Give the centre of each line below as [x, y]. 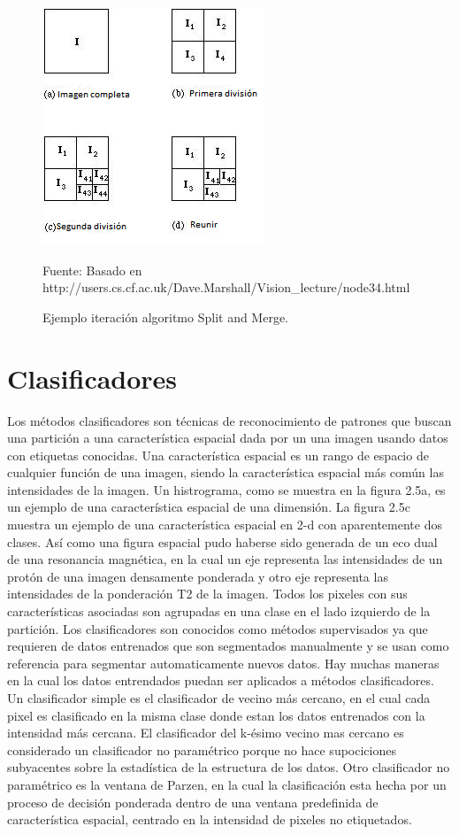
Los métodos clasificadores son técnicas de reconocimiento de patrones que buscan [229, 420]
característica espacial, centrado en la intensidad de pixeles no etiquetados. [210, 819]
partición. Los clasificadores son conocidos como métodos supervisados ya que [218, 628]
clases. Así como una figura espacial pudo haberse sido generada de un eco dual [222, 541]
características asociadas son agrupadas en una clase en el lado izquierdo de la [219, 611]
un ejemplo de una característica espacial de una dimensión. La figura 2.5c [209, 507]
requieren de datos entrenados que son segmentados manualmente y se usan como [228, 646]
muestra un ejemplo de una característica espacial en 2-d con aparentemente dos [225, 525]
